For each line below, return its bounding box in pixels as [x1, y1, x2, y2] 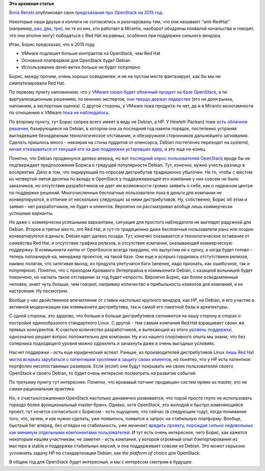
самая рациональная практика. [9, 386, 76, 392]
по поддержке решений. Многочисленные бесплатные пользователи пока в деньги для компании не [9, 190, 222, 195]
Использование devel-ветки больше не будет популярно [21, 64, 141, 70]
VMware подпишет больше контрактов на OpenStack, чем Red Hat [21, 51, 160, 56]
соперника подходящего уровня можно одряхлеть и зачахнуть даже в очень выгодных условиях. [9, 340, 215, 346]
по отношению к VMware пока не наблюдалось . [9, 110, 110, 115]
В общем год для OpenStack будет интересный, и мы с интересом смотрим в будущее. [9, 459, 193, 465]
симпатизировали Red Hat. [9, 80, 66, 86]
